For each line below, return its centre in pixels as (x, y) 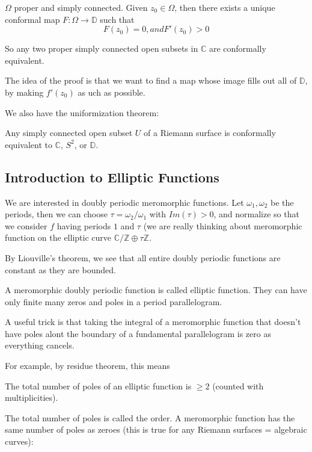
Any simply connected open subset (69, 133)
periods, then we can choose (56, 214)
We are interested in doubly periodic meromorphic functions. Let (124, 202)
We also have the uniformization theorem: (82, 112)
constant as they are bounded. (60, 269)
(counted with (238, 385)
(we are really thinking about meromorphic (223, 225)
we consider (26, 225)
